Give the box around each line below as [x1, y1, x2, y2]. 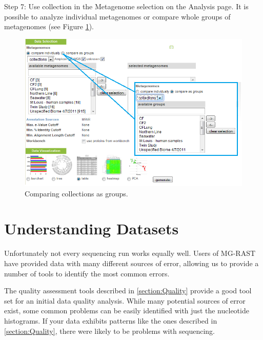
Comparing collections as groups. [25, 188, 128, 198]
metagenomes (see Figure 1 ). [4, 21, 94, 32]
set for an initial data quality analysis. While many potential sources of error [4, 295, 246, 306]
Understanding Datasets [4, 218, 179, 239]
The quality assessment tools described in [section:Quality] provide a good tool [4, 285, 252, 296]
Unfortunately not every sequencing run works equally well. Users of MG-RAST [4, 248, 256, 258]
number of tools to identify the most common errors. [4, 268, 170, 278]
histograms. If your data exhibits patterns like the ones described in [4, 315, 217, 326]
